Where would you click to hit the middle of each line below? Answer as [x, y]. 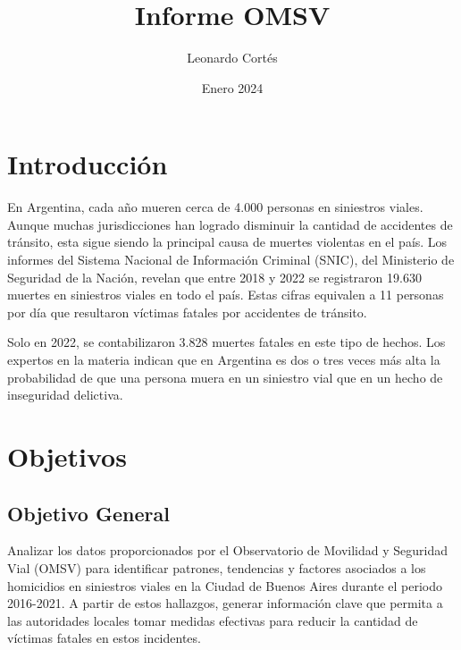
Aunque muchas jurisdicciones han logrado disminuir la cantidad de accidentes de [230, 224]
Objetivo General [88, 513]
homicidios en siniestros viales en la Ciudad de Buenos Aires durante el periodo [225, 585]
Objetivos [67, 456]
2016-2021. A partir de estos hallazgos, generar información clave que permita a [225, 603]
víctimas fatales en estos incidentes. [104, 638]
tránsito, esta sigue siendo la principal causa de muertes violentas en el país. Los [227, 242]
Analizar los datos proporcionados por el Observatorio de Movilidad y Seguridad [227, 550]
